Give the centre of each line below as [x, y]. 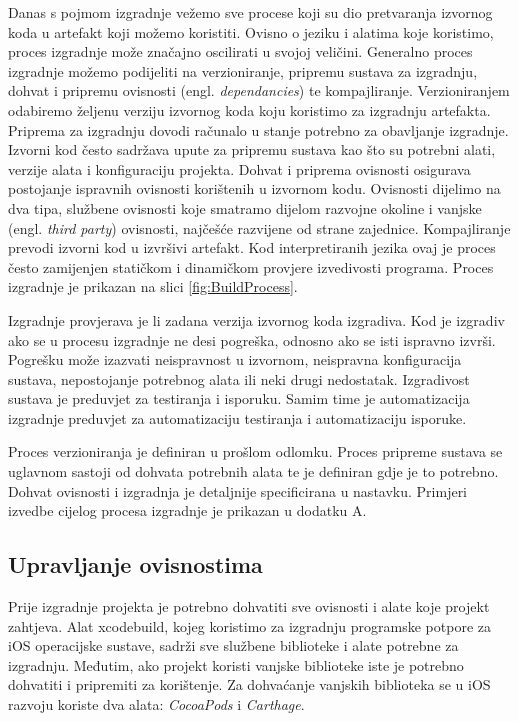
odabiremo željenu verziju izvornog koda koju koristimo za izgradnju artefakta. [249, 109]
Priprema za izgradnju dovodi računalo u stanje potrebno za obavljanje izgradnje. [258, 129]
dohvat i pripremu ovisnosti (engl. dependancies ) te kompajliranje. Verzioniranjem [259, 90]
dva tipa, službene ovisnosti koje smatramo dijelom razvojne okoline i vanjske [245, 207]
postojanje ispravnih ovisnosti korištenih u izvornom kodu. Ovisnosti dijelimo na [254, 188]
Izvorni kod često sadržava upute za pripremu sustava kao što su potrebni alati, [252, 149]
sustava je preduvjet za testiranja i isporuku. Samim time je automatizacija [239, 398]
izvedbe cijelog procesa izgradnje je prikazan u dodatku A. [187, 510]
